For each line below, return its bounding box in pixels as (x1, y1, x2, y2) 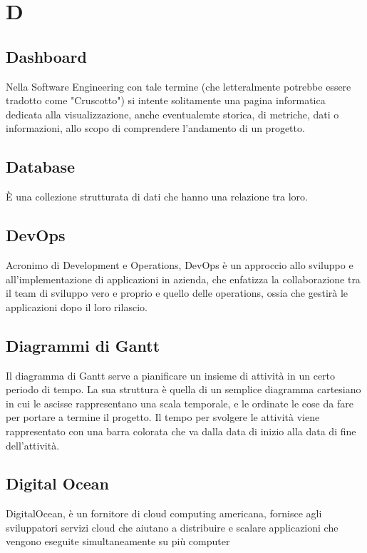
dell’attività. (6, 437, 60, 452)
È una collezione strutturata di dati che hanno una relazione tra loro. (6, 189, 309, 204)
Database (6, 156, 76, 178)
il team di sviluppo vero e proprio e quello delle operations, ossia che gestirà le (6, 285, 348, 300)
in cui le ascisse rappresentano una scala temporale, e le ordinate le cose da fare (6, 395, 353, 410)
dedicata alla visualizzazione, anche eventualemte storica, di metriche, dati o (6, 106, 339, 121)
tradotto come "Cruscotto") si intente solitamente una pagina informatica (6, 93, 326, 108)
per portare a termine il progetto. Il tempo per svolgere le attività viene (6, 410, 320, 425)
